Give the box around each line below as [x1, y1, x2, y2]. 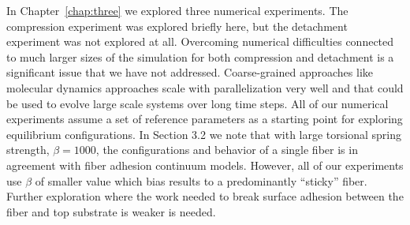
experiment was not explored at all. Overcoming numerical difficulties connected [6, 33, 394, 50]
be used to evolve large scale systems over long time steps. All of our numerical [6, 95, 389, 111]
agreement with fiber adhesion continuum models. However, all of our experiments [6, 156, 404, 173]
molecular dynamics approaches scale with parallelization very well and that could [6, 79, 404, 96]
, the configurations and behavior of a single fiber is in [95, 141, 358, 158]
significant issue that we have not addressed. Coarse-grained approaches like [6, 64, 373, 81]
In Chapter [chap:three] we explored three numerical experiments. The [6, 2, 348, 18]
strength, [6, 141, 50, 158]
